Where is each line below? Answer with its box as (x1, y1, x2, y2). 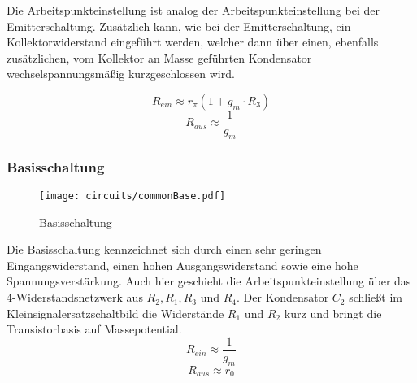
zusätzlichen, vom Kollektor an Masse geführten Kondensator (7, 49, 312, 66)
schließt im (349, 289, 402, 306)
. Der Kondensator (237, 289, 329, 306)
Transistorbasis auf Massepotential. (7, 320, 182, 337)
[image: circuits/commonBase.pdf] (39, 190, 226, 202)
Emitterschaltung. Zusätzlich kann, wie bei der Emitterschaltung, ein (7, 17, 351, 34)
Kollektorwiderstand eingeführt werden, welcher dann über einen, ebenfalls (7, 33, 379, 50)
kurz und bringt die (284, 304, 382, 321)
